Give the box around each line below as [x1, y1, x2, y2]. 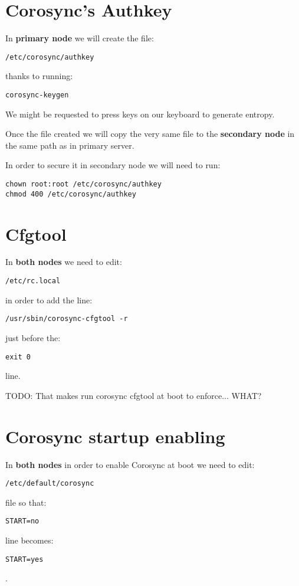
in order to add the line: [5, 293, 93, 306]
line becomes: [5, 534, 54, 546]
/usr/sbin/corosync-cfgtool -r [5, 315, 128, 323]
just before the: [5, 331, 61, 343]
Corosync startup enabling [5, 424, 225, 448]
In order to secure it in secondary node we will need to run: [5, 159, 221, 171]
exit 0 [5, 352, 31, 361]
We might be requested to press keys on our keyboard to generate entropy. [5, 107, 275, 120]
